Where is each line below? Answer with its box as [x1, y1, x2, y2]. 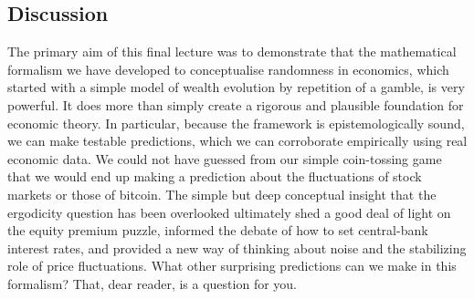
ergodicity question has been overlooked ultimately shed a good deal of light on [7, 202, 451, 222]
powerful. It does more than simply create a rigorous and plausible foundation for [7, 95, 464, 114]
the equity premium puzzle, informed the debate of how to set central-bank [7, 221, 428, 240]
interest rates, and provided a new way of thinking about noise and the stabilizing [7, 238, 467, 257]
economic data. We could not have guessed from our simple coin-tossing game [7, 149, 442, 168]
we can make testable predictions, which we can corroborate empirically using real [7, 131, 468, 150]
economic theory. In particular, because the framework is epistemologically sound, [7, 113, 465, 132]
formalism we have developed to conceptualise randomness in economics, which [7, 59, 449, 78]
